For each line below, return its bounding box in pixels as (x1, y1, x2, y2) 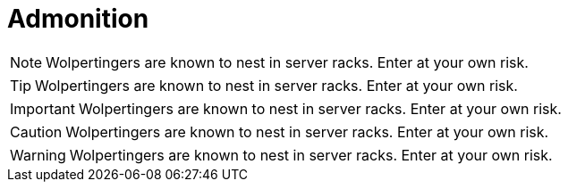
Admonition (7, 4, 149, 34)
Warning (10, 145, 66, 164)
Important (10, 99, 75, 118)
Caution (10, 122, 63, 141)
